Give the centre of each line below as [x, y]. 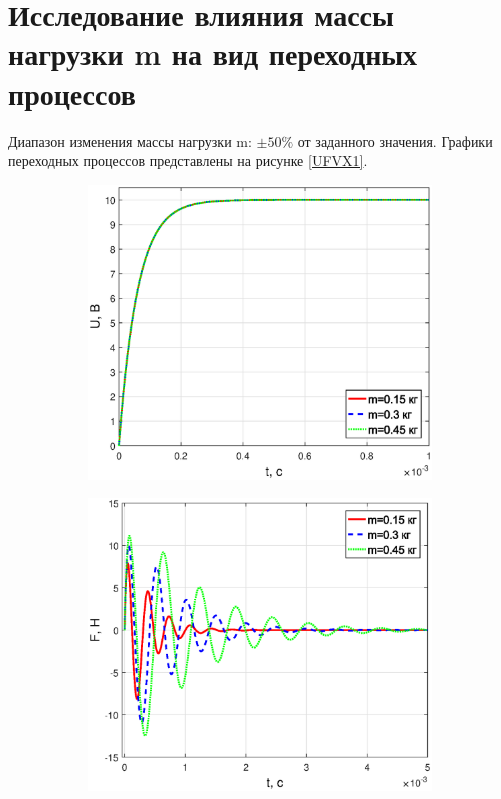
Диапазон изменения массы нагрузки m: [130, 140]
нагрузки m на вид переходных [213, 53]
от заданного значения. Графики [395, 140]
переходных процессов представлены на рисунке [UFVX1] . [188, 160]
